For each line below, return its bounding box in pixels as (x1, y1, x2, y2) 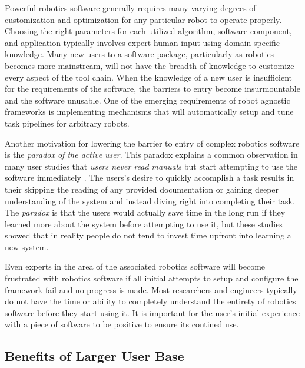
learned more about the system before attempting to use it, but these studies (5, 217, 283, 230)
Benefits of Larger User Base (5, 347, 184, 365)
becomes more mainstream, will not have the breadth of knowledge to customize (5, 59, 294, 71)
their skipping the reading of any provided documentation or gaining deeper (5, 183, 279, 195)
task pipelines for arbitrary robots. (5, 117, 130, 129)
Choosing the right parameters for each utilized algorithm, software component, (5, 25, 292, 37)
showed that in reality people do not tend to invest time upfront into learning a (5, 229, 291, 241)
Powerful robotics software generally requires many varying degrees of (5, 2, 256, 14)
